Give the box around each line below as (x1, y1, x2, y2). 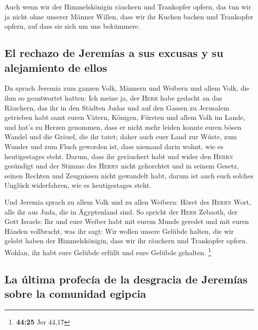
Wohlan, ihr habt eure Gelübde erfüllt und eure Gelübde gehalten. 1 (4, 245, 211, 257)
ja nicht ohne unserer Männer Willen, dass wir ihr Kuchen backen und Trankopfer (4, 11, 254, 21)
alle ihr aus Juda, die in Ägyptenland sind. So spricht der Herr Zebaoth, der (4, 206, 238, 217)
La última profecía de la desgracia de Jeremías (4, 271, 248, 286)
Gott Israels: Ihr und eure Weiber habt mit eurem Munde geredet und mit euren (4, 216, 249, 226)
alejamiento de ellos (4, 59, 107, 75)
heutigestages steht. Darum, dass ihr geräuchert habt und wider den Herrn (4, 151, 233, 161)
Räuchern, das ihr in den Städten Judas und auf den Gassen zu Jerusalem (4, 102, 229, 112)
